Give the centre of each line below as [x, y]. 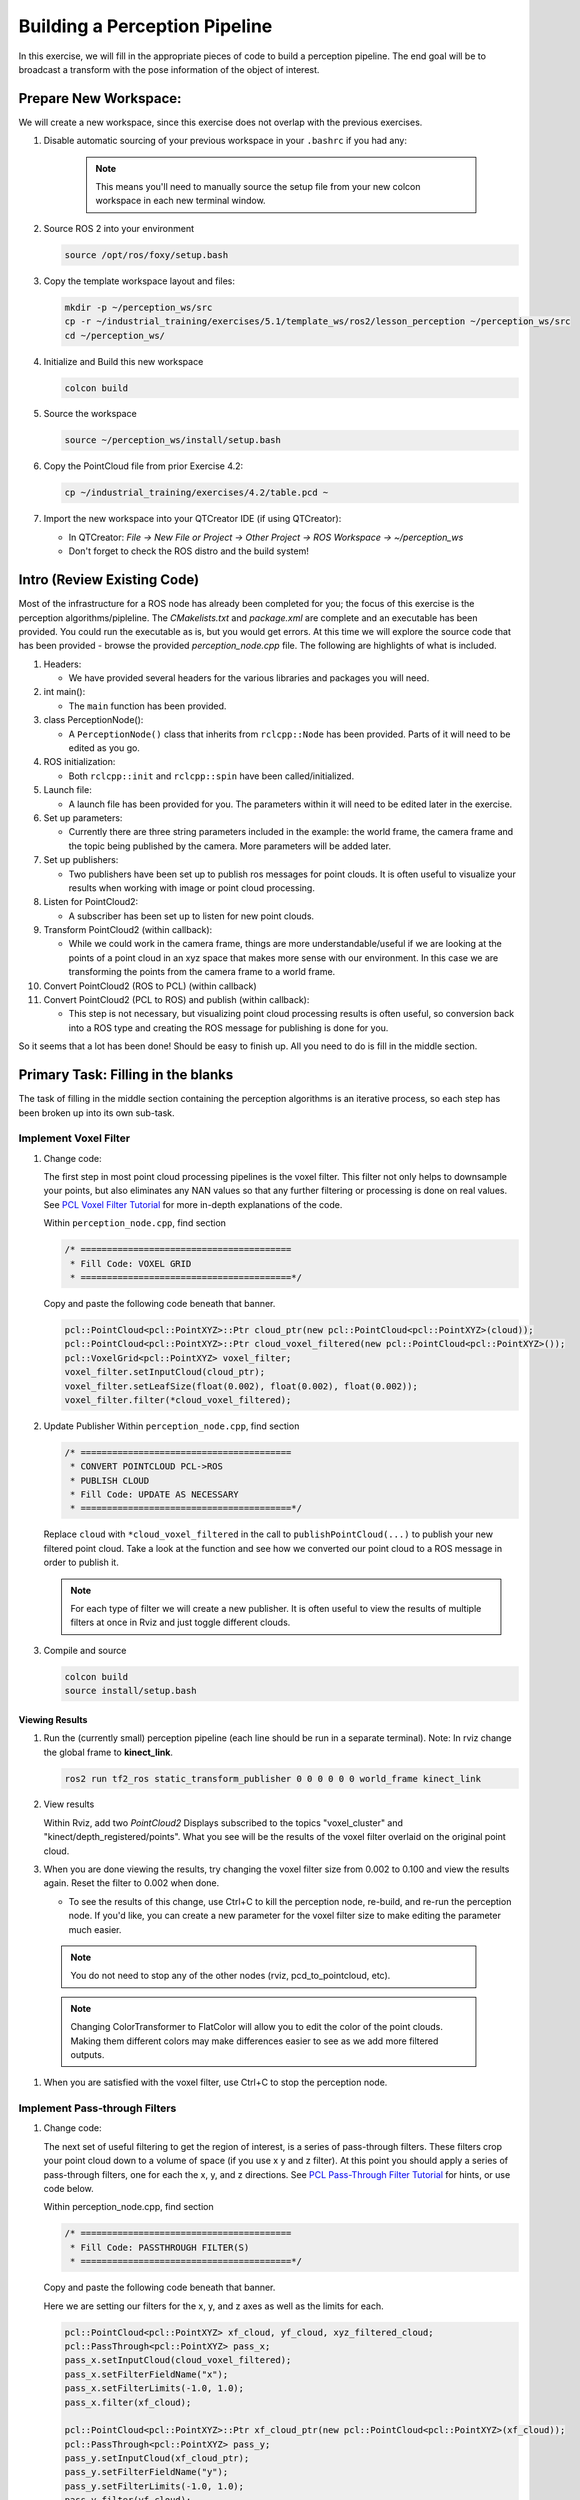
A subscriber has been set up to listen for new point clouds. [191, 916]
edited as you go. [104, 748]
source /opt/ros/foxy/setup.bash [146, 254]
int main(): [64, 692]
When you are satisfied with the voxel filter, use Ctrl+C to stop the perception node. [215, 2082]
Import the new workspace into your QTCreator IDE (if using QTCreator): [192, 519]
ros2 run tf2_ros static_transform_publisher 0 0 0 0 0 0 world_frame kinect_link [273, 1778]
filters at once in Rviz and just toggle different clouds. [180, 1622]
